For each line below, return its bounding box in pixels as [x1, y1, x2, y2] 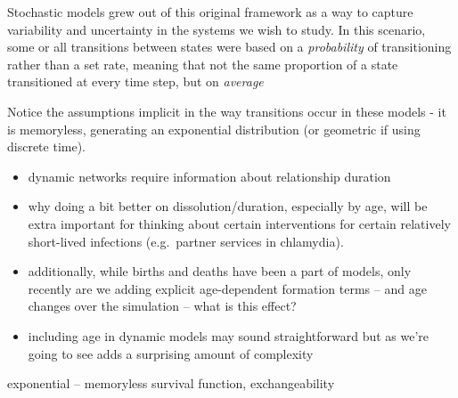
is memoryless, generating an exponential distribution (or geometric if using [7, 119, 421, 138]
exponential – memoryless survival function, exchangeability [7, 374, 335, 393]
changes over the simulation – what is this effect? [28, 296, 297, 315]
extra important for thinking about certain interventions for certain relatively [28, 214, 451, 232]
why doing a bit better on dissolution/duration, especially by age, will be [28, 197, 428, 215]
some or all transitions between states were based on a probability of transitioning [7, 37, 452, 56]
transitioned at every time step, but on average [7, 72, 264, 91]
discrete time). [7, 137, 86, 156]
